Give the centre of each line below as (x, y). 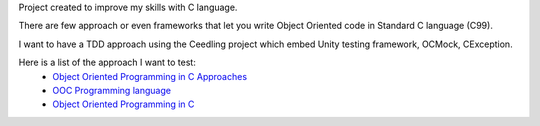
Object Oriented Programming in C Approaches (150, 76)
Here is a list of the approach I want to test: (107, 62)
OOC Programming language (112, 90)
